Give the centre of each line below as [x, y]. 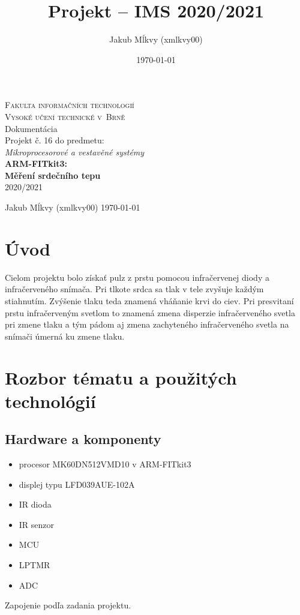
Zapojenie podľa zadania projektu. [68, 605]
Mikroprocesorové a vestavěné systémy [75, 151]
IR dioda [35, 504]
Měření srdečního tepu [53, 175]
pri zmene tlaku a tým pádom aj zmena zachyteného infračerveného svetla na [147, 324]
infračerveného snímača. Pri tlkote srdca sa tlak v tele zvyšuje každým [134, 289]
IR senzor [37, 524]
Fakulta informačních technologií [70, 105]
